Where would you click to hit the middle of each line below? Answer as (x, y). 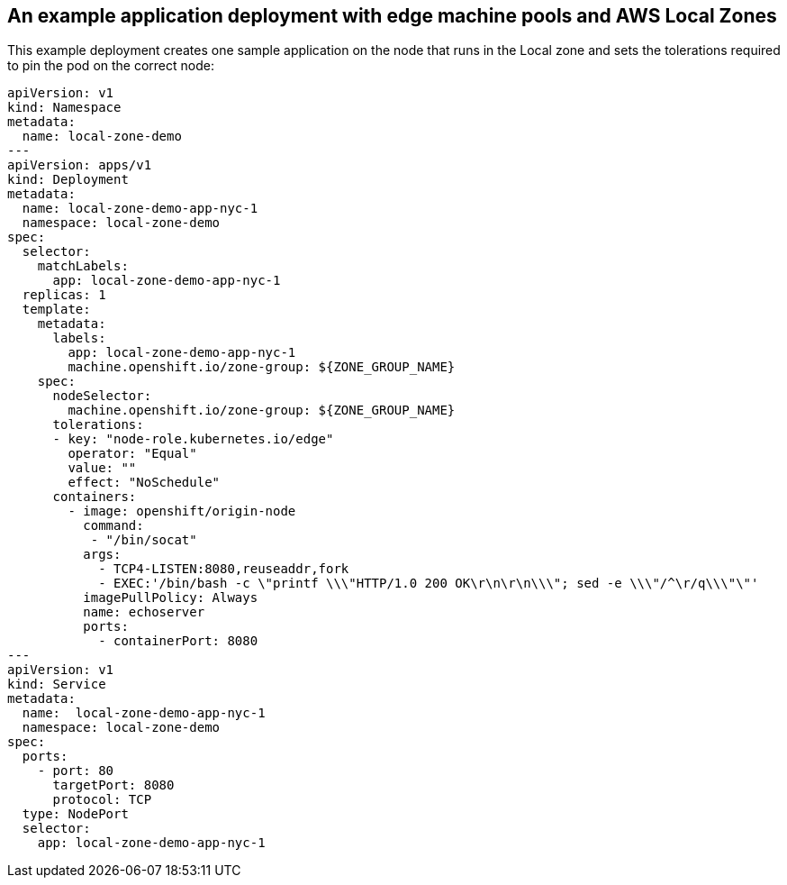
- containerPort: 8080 (178, 641)
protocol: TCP (102, 800)
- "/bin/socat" (144, 540)
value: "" (102, 468)
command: (113, 526)
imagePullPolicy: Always (171, 598)
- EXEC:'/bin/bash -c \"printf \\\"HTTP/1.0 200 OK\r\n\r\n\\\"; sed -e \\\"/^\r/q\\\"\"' (429, 584)
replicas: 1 (64, 295)
